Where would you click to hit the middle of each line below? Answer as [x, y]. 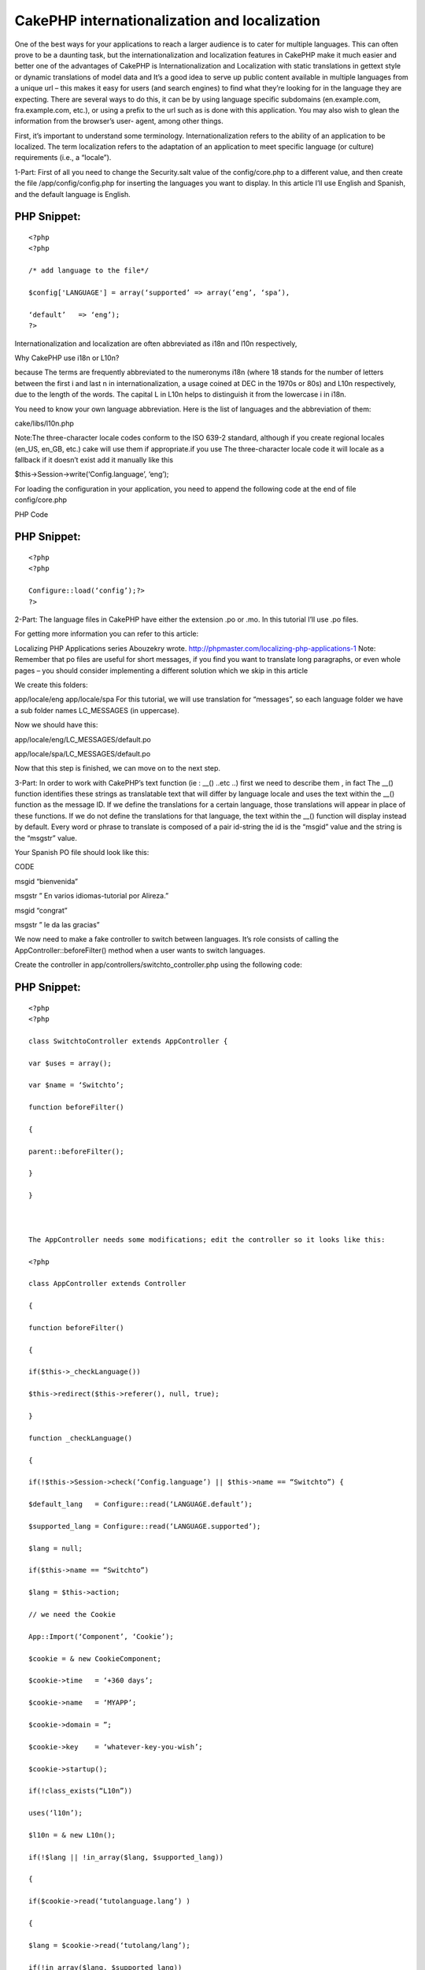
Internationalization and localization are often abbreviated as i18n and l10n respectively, [156, 344]
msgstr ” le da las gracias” [57, 924]
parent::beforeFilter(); [76, 1151]
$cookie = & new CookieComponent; [95, 1658]
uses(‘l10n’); [55, 1813]
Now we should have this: [56, 725]
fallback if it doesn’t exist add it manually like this [94, 460]
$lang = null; [55, 1548]
